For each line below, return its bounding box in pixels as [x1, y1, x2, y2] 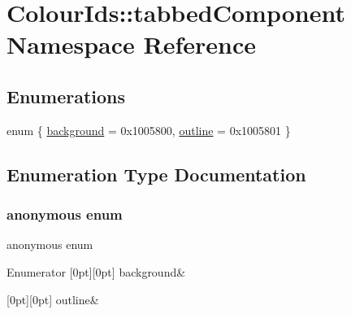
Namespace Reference [6, 28, 256, 61]
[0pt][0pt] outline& [6, 290, 99, 307]
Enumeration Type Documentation [6, 161, 306, 186]
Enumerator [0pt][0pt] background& [6, 263, 186, 280]
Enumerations [6, 83, 126, 108]
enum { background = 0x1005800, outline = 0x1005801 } [6, 121, 291, 138]
